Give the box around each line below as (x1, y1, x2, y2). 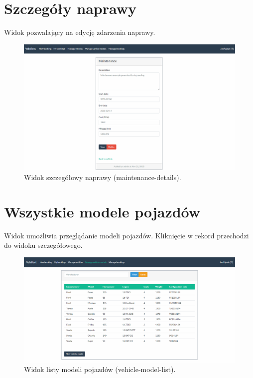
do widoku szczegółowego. (4, 240, 83, 250)
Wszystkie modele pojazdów (4, 201, 201, 221)
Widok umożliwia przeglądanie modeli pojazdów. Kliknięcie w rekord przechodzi (4, 230, 249, 240)
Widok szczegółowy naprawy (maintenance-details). (24, 172, 181, 182)
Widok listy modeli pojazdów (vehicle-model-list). (24, 364, 176, 375)
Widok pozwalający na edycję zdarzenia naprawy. (4, 27, 155, 37)
